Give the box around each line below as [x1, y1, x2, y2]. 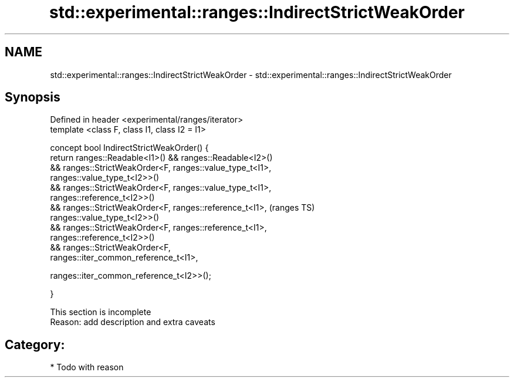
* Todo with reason [50, 362, 124, 373]
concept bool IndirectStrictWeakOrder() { [50, 143, 209, 153]
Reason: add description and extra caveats [50, 317, 215, 327]
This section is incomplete [50, 307, 151, 317]
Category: [5, 337, 65, 352]
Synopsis [5, 90, 60, 105]
